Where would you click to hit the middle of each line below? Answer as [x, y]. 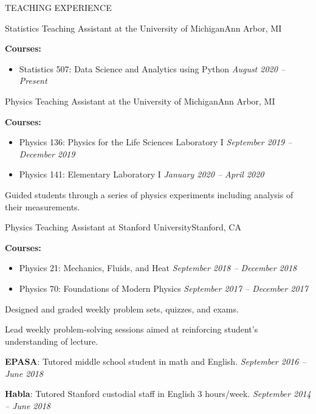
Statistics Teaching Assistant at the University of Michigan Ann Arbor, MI [143, 28]
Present [33, 81]
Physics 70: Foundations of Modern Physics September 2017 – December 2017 [163, 288]
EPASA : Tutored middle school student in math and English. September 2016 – [156, 361]
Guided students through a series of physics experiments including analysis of [149, 194]
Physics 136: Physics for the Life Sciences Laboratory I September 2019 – [156, 142]
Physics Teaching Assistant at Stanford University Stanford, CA [123, 227]
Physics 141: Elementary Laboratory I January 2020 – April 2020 [142, 174]
